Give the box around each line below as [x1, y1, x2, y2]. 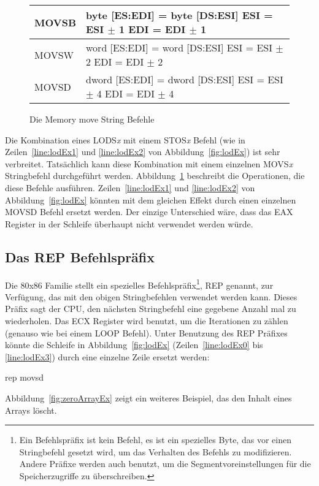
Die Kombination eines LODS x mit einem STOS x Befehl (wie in [5, 133, 245, 146]
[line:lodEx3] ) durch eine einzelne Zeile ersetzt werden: [5, 350, 210, 363]
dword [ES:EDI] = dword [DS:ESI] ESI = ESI [86, 72, 283, 86]
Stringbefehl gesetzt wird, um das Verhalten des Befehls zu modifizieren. [19, 445, 292, 458]
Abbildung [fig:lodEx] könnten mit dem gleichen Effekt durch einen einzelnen [5, 193, 296, 206]
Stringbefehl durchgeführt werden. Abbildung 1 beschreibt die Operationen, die [5, 169, 305, 182]
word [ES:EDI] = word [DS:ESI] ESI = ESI [86, 40, 272, 55]
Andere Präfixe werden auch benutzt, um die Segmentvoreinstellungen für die [19, 457, 311, 470]
